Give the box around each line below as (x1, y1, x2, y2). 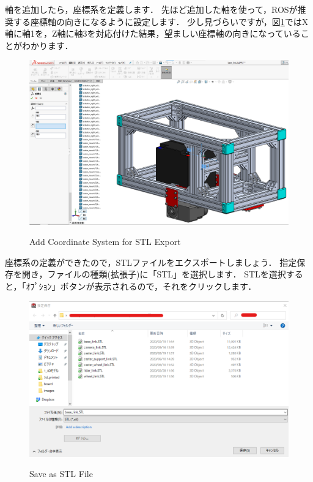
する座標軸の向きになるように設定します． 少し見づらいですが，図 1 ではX (13, 15, 309, 28)
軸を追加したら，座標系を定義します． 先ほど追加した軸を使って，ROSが (5, 3, 298, 15)
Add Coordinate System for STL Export (29, 235, 181, 248)
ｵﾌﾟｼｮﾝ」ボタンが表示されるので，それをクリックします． (26, 280, 257, 293)
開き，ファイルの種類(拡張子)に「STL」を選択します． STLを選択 (21, 268, 286, 281)
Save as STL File (29, 467, 93, 480)
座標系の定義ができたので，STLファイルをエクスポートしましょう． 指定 (5, 255, 297, 268)
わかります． (21, 39, 73, 51)
